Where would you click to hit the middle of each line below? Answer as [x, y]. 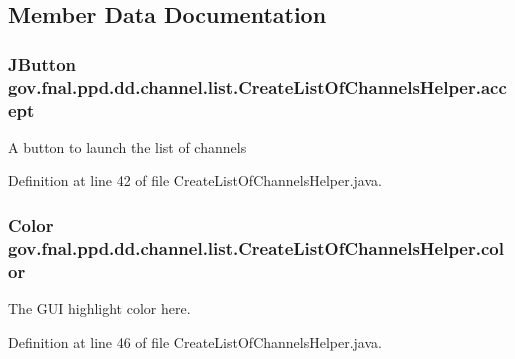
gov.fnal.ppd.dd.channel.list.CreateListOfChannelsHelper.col [256, 247]
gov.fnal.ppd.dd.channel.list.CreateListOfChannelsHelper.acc [257, 86]
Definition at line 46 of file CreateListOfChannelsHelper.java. [195, 341]
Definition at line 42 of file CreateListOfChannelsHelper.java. [195, 180]
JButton [42, 63]
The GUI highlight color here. [99, 308]
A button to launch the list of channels [127, 146]
